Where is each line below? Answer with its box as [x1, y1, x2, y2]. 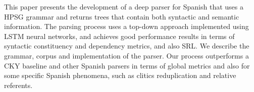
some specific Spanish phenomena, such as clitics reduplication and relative [4, 70, 236, 80]
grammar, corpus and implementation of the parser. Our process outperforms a [4, 50, 249, 60]
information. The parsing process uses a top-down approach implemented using [4, 21, 249, 31]
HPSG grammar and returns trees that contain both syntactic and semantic [4, 11, 239, 21]
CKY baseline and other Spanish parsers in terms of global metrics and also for [4, 60, 250, 70]
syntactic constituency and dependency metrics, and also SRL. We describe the [4, 40, 249, 51]
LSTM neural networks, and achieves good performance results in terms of [4, 30, 235, 41]
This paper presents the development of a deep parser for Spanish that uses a [4, 1, 243, 11]
